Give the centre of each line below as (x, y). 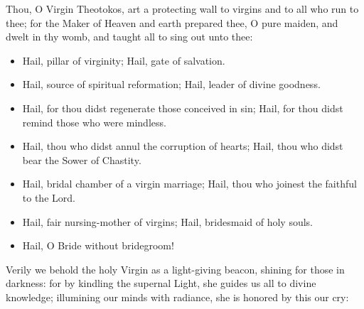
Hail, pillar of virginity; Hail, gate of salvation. (124, 60)
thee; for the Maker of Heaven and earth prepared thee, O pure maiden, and (172, 22)
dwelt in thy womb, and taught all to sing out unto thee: (129, 37)
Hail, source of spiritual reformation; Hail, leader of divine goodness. (171, 84)
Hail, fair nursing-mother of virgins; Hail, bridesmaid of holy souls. (167, 221)
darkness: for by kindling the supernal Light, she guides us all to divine (161, 283)
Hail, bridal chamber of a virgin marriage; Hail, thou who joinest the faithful (189, 184)
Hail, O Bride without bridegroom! (98, 245)
